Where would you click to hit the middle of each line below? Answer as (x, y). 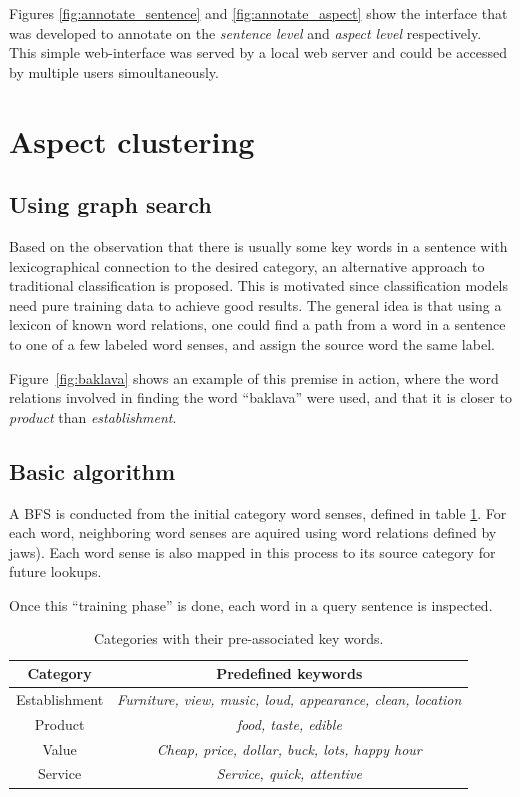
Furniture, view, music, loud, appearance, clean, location (289, 698)
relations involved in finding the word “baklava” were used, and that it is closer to (260, 397)
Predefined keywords (289, 673)
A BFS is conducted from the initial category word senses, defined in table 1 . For (258, 512)
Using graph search (110, 204)
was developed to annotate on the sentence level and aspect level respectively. (245, 32)
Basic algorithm (92, 470)
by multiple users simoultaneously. (114, 71)
